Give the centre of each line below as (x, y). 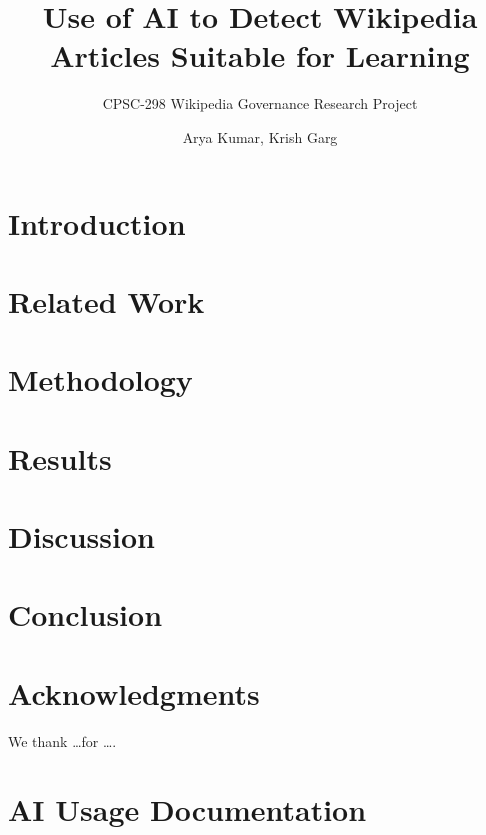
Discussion (81, 536)
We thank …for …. (62, 740)
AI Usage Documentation (187, 809)
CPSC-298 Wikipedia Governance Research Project (260, 103)
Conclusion (85, 614)
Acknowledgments (134, 692)
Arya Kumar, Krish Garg (260, 136)
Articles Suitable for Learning (260, 55)
